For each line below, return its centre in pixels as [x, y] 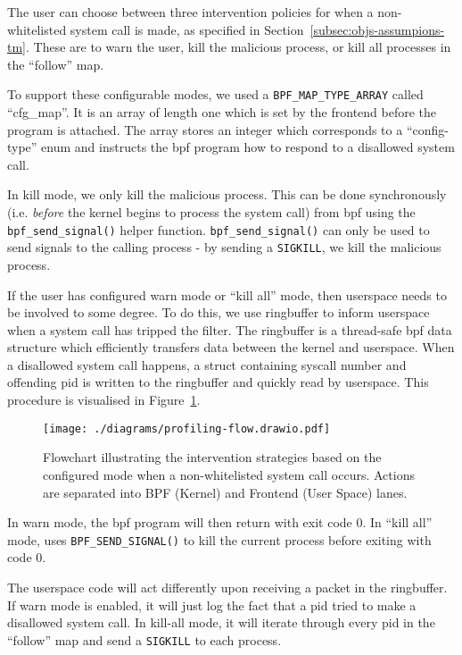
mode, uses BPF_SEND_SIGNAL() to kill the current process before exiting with [219, 539]
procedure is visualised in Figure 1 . [104, 400]
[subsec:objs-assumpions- [377, 29]
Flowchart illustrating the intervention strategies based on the [212, 457]
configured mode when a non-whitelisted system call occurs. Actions [229, 474]
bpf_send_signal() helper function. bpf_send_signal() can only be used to [219, 229]
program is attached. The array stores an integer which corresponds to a [205, 129]
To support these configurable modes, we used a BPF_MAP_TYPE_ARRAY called [215, 94]
